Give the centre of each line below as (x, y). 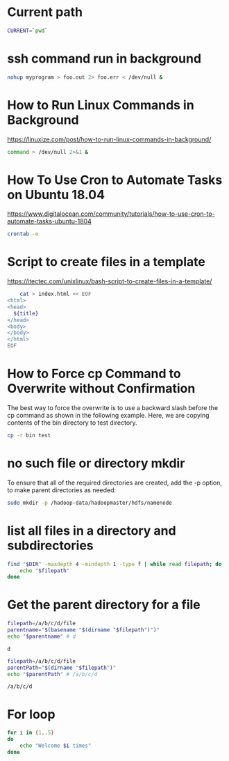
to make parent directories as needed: (62, 490)
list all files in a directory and (92, 531)
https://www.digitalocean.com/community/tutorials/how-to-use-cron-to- (111, 214)
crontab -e (23, 234)
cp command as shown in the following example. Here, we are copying (108, 415)
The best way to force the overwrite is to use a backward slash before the (113, 408)
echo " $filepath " (45, 571)
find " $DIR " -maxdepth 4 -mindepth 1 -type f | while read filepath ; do (114, 564)
